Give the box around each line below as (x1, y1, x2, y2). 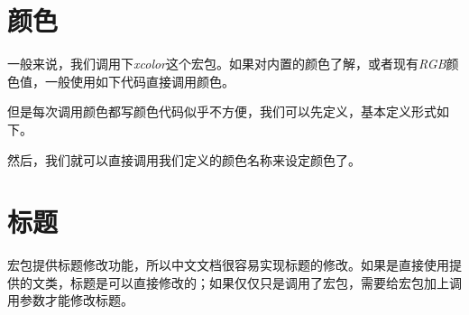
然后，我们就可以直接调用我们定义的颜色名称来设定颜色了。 (7, 150, 361, 169)
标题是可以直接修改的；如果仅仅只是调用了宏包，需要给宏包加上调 (69, 273, 462, 292)
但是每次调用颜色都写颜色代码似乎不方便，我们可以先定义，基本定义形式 (7, 102, 437, 121)
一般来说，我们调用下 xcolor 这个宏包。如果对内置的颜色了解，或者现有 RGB (7, 54, 446, 73)
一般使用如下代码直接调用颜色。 (44, 71, 234, 90)
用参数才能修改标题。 (7, 291, 133, 310)
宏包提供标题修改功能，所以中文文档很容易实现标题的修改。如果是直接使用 (7, 255, 449, 274)
